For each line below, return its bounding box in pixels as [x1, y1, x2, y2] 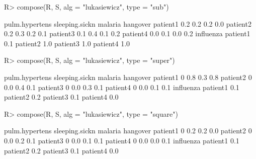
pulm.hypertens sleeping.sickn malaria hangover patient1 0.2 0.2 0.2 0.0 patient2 [4, 18, 251, 29]
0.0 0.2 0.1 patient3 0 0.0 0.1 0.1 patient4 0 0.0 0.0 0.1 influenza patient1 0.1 [4, 135, 239, 145]
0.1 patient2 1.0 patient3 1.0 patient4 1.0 [4, 38, 130, 48]
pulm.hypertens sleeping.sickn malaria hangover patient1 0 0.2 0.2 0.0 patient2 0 [4, 125, 252, 136]
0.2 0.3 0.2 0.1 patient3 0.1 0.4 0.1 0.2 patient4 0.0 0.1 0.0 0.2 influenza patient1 [4, 28, 250, 39]
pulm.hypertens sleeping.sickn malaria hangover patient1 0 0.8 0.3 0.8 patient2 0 [4, 71, 252, 82]
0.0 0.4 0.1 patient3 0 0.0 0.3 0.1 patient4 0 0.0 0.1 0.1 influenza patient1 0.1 [4, 82, 239, 92]
